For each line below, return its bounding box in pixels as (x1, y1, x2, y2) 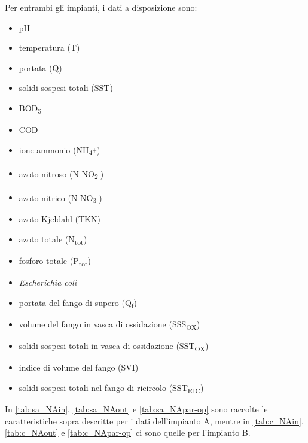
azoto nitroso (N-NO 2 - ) (19, 165, 104, 181)
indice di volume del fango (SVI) (19, 361, 139, 374)
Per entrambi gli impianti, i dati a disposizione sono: (5, 1, 197, 13)
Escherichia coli (19, 276, 77, 289)
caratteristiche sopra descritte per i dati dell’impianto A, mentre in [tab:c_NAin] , (5, 414, 304, 427)
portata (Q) (19, 61, 62, 74)
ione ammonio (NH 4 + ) (19, 143, 100, 157)
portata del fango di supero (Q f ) (19, 296, 137, 310)
